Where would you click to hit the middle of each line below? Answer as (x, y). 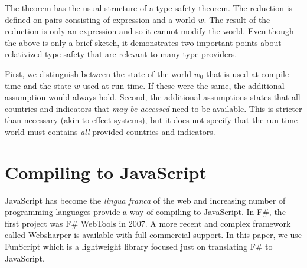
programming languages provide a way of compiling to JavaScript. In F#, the (145, 212)
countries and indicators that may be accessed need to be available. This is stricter (153, 108)
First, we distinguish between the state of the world (98, 73)
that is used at (232, 73)
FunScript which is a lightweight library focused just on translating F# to (139, 247)
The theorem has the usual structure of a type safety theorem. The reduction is (149, 8)
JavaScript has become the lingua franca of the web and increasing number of (145, 200)
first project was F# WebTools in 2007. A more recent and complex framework (148, 223)
